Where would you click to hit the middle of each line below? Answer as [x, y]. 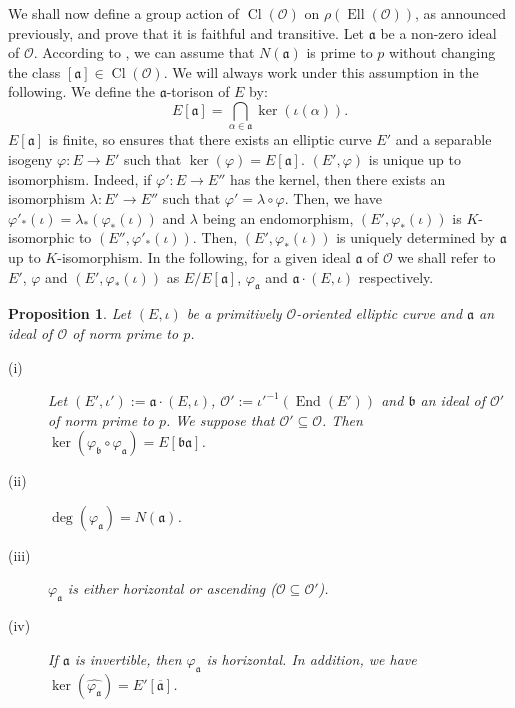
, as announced [460, 13]
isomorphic [41, 237]
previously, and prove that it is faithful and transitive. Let [186, 32]
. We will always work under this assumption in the [321, 71]
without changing [442, 52]
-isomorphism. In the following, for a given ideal [204, 256]
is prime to [339, 52]
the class [34, 71]
